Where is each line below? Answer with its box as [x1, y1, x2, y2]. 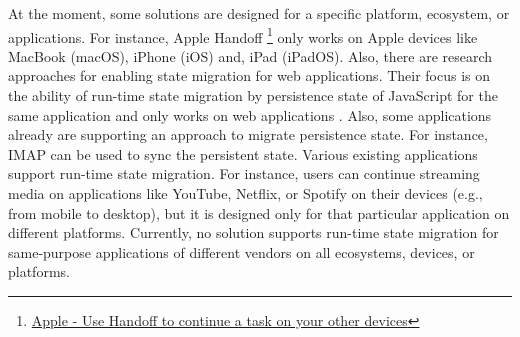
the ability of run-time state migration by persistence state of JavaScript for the [8, 85, 498, 106]
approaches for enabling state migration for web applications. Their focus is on [8, 65, 491, 86]
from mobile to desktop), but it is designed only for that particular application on [8, 202, 510, 223]
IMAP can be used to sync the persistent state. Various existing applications [8, 143, 478, 164]
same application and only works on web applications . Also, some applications [8, 104, 492, 125]
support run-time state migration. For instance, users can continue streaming [8, 163, 480, 184]
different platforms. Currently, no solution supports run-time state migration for [8, 222, 499, 243]
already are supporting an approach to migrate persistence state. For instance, [8, 124, 488, 145]
